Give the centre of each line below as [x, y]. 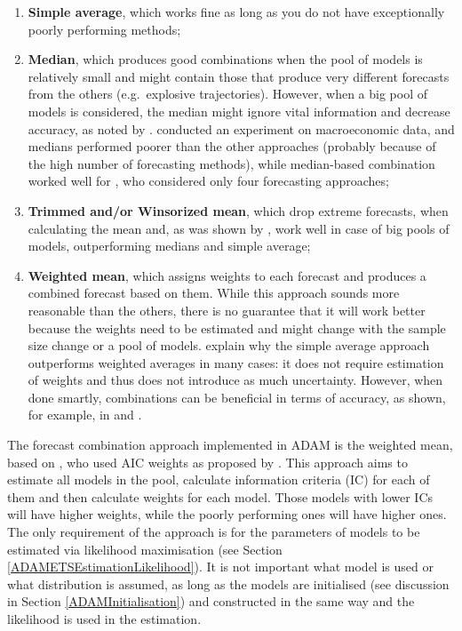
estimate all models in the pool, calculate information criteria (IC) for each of [219, 479]
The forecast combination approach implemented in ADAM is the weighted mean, [230, 445]
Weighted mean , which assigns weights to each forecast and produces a [227, 275]
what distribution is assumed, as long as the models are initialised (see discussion [228, 583]
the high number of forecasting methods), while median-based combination [231, 163]
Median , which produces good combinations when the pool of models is [225, 59]
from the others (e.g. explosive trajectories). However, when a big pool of [227, 94]
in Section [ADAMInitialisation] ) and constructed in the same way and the [211, 601]
